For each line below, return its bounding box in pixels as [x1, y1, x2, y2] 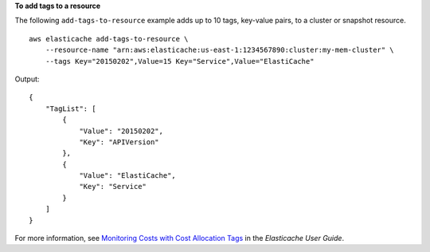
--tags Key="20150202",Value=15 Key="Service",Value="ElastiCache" [45, 57, 315, 65]
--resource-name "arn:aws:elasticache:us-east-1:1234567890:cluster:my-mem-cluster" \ [45, 45, 394, 55]
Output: [14, 74, 40, 84]
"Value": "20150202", [79, 126, 163, 136]
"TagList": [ [45, 104, 96, 113]
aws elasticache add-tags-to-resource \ [29, 34, 189, 43]
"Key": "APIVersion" [79, 137, 159, 147]
